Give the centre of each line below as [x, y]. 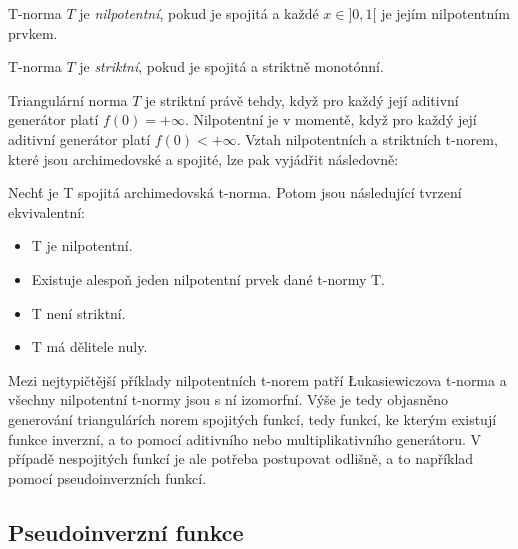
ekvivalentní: [47, 211]
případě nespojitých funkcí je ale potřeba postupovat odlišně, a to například [241, 458]
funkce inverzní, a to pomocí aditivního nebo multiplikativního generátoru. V [245, 438]
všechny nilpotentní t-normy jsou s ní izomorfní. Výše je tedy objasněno [228, 399]
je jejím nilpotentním [445, 13]
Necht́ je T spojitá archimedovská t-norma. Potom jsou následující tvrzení [235, 192]
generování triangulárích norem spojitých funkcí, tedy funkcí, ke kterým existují [252, 418]
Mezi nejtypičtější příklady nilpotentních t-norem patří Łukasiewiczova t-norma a [257, 379]
